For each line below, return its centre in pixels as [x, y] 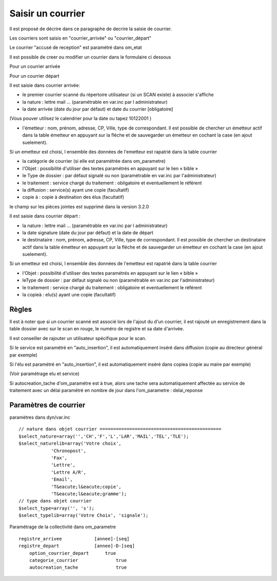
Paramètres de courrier [47, 405]
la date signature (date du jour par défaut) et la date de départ [88, 232]
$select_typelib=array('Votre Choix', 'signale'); [84, 516]
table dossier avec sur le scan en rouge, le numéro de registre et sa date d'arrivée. [97, 329]
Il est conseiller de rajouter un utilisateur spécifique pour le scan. [78, 338]
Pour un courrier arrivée [35, 66]
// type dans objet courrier [55, 501]
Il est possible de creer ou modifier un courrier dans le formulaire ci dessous [90, 57]
